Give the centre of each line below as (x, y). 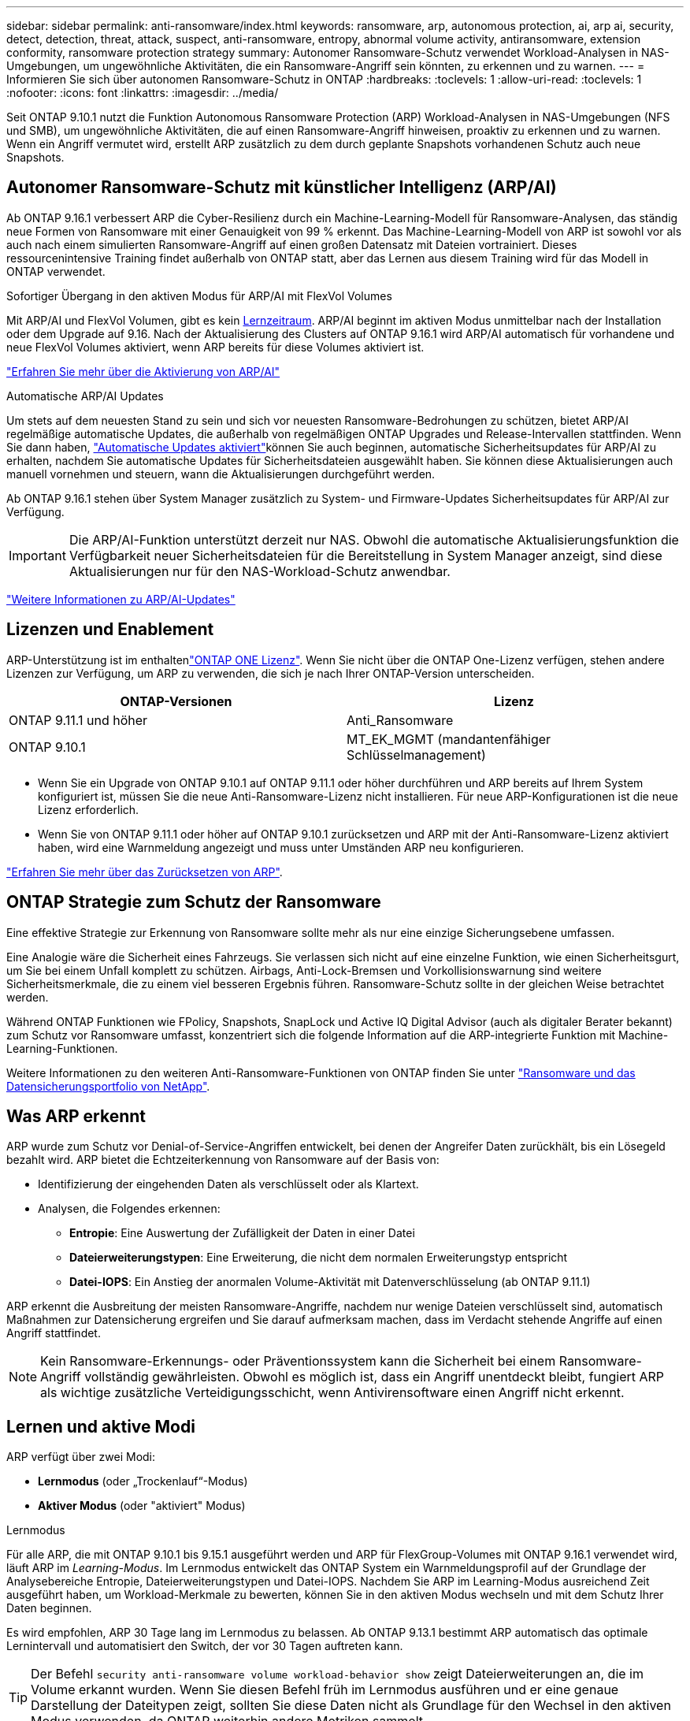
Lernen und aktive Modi (101, 1426)
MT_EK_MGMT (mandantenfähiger (449, 739)
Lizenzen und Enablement (110, 630)
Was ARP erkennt (76, 1116)
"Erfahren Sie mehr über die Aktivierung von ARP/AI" (143, 371)
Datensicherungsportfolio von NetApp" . (108, 1086)
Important (37, 555)
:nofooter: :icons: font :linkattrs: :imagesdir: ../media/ (143, 93)
